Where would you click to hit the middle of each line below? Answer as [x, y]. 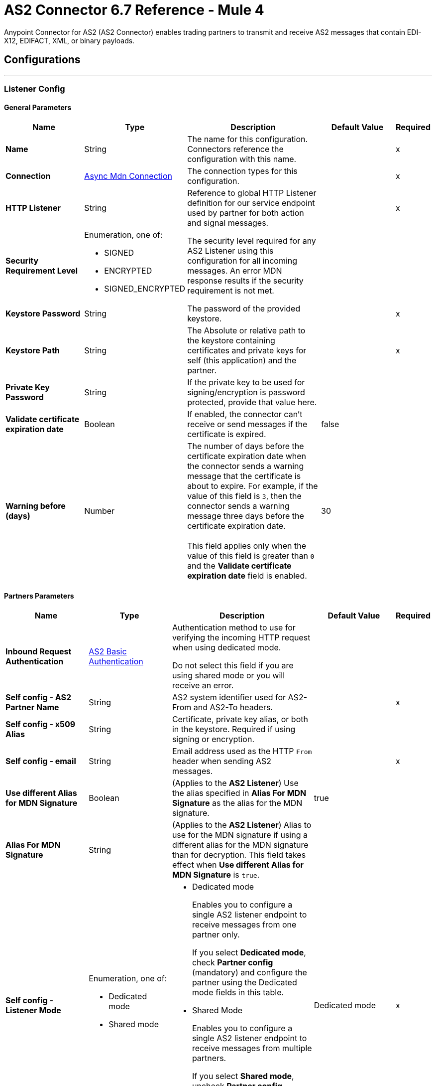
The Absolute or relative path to [246, 331]
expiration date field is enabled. [247, 576]
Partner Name [32, 707]
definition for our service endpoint [251, 203]
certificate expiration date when [247, 456]
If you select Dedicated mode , [249, 953]
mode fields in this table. [238, 993]
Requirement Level [42, 271]
